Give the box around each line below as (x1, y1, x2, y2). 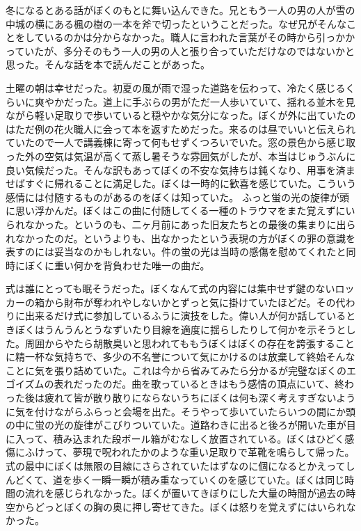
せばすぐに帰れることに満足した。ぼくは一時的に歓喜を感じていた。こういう (6, 176, 356, 191)
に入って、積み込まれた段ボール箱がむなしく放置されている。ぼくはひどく (6, 431, 345, 445)
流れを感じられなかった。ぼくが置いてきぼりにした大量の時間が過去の (24, 486, 346, 500)
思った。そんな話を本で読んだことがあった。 (6, 57, 210, 72)
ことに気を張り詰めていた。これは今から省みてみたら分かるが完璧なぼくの (6, 363, 346, 377)
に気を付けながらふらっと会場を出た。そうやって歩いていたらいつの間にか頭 (6, 404, 355, 418)
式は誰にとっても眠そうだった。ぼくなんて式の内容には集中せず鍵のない (6, 281, 335, 296)
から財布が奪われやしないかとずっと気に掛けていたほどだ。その (44, 294, 336, 309)
